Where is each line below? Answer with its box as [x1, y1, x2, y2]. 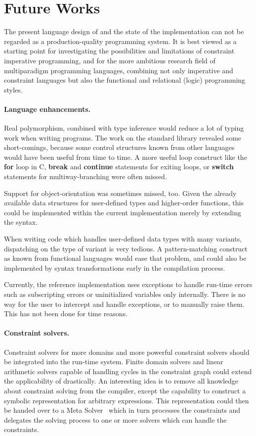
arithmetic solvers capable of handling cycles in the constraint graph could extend [4, 366, 252, 376]
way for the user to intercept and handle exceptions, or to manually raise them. [4, 298, 245, 309]
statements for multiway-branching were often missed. [4, 171, 167, 182]
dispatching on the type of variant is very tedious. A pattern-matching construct [4, 243, 248, 253]
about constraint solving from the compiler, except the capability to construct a [4, 385, 246, 395]
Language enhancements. [4, 103, 91, 114]
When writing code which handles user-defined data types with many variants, [4, 234, 242, 244]
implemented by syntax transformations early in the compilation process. [4, 262, 225, 273]
